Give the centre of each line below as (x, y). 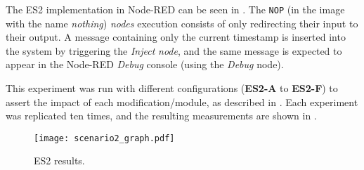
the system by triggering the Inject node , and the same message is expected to (174, 50)
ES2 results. (59, 161)
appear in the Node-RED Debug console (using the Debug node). (145, 64)
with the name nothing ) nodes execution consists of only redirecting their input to (182, 23)
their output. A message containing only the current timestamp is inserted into (176, 37)
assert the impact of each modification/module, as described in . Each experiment (182, 102)
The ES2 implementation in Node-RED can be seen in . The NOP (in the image (175, 9)
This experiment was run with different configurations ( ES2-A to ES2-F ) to (172, 88)
